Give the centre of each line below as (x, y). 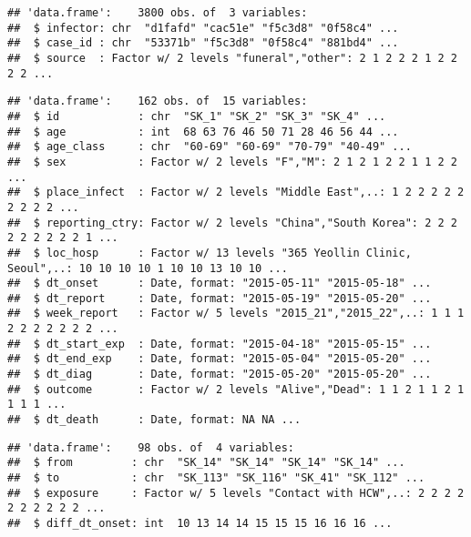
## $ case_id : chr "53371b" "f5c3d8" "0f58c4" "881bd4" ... (203, 43)
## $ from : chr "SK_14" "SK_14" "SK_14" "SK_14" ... (206, 463)
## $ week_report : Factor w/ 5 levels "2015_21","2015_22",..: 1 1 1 (236, 314)
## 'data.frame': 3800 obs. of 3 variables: (158, 13)
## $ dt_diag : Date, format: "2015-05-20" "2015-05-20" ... (220, 375)
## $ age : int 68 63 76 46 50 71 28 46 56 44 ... (203, 132)
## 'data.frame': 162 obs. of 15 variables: (158, 101)
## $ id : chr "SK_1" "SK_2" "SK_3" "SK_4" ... (197, 116)
